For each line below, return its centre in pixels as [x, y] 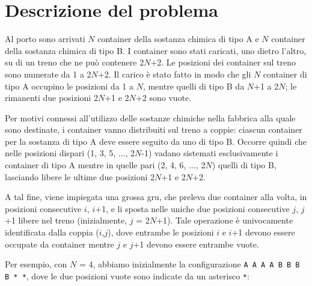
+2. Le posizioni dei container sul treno [223, 62]
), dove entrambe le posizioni [161, 232]
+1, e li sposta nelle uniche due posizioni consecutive [192, 208]
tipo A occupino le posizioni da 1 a [69, 86]
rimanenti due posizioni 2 [51, 98]
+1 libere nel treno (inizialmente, [66, 220]
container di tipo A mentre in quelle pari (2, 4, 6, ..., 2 [105, 165]
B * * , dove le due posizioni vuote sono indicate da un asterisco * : [127, 275]
